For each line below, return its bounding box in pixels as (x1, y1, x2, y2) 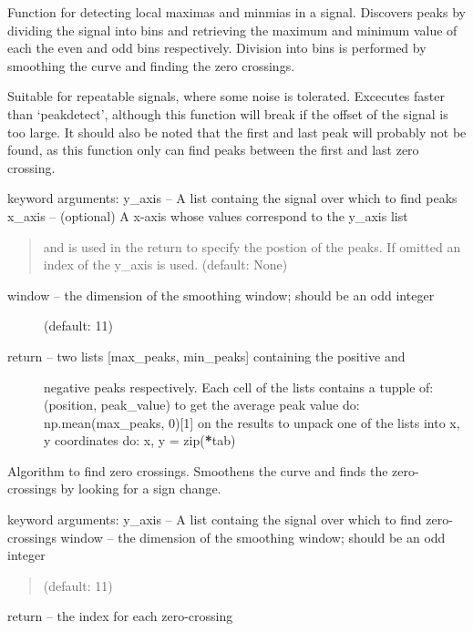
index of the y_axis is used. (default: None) (43, 255, 288, 274)
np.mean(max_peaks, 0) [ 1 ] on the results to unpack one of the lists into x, (44, 412, 460, 432)
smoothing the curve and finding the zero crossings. (7, 56, 295, 75)
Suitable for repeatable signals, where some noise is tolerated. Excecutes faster (7, 87, 446, 106)
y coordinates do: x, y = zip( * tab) (44, 431, 236, 450)
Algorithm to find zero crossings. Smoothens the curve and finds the (7, 461, 388, 480)
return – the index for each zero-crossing (7, 606, 233, 626)
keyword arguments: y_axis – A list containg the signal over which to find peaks (7, 188, 458, 208)
